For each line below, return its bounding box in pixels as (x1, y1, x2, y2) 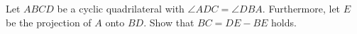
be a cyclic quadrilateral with (57, 1, 185, 15)
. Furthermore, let (262, 1, 341, 15)
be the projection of (6, 15, 92, 29)
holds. (271, 15, 297, 29)
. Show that (143, 15, 194, 29)
